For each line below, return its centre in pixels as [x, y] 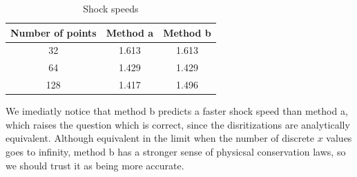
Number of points [54, 32]
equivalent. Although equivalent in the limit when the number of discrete [160, 138]
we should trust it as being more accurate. [95, 165]
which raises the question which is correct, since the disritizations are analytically [178, 124]
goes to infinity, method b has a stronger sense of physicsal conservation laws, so [176, 151]
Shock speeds [111, 8]
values [339, 138]
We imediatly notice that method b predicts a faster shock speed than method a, [177, 111]
